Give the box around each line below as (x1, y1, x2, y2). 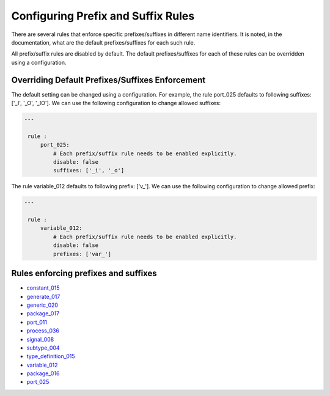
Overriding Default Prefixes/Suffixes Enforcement (11, 75, 206, 85)
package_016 (26, 370, 60, 377)
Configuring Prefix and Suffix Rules (11, 9, 195, 23)
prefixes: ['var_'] (53, 251, 112, 257)
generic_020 (26, 301, 58, 309)
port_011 (26, 318, 48, 326)
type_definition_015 (26, 353, 76, 360)
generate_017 (26, 293, 61, 300)
